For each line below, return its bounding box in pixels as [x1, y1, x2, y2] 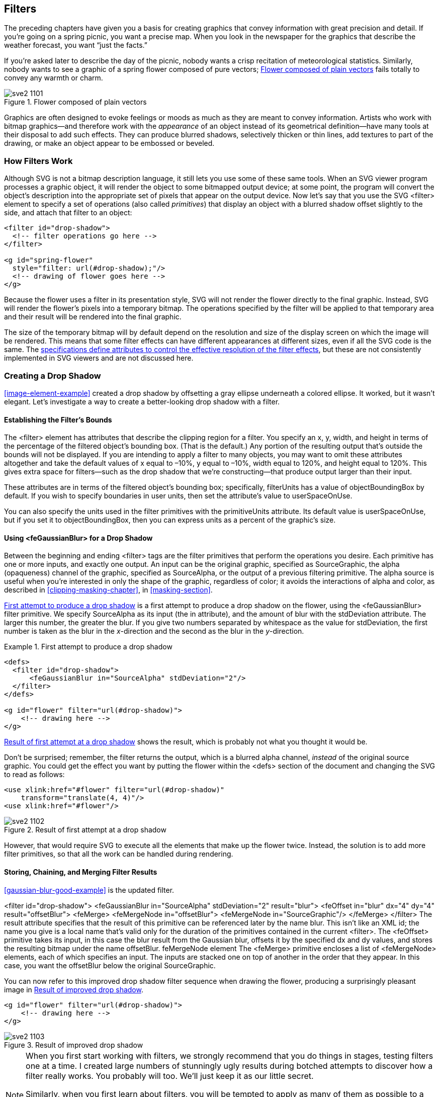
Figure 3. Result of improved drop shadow [4, 1040, 143, 1049]
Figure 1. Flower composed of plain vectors [4, 98, 147, 107]
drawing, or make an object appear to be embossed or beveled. [4, 139, 215, 148]
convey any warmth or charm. [4, 73, 103, 82]
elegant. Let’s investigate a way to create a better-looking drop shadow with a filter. [4, 397, 280, 406]
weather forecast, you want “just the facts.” [4, 41, 147, 50]
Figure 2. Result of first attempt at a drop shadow [4, 825, 166, 834]
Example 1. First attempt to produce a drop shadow [4, 642, 172, 651]
